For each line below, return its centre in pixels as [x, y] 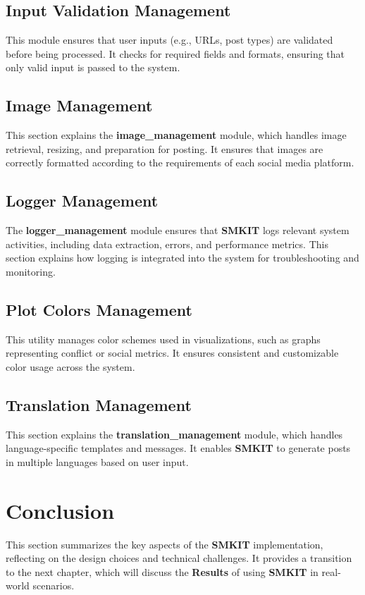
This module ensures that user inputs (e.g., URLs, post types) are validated [169, 40]
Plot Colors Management [99, 309]
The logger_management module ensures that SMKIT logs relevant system [178, 230]
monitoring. [31, 271]
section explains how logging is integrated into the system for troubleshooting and [182, 258]
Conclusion [60, 510]
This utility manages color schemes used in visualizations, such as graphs [163, 339]
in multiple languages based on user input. [97, 461]
